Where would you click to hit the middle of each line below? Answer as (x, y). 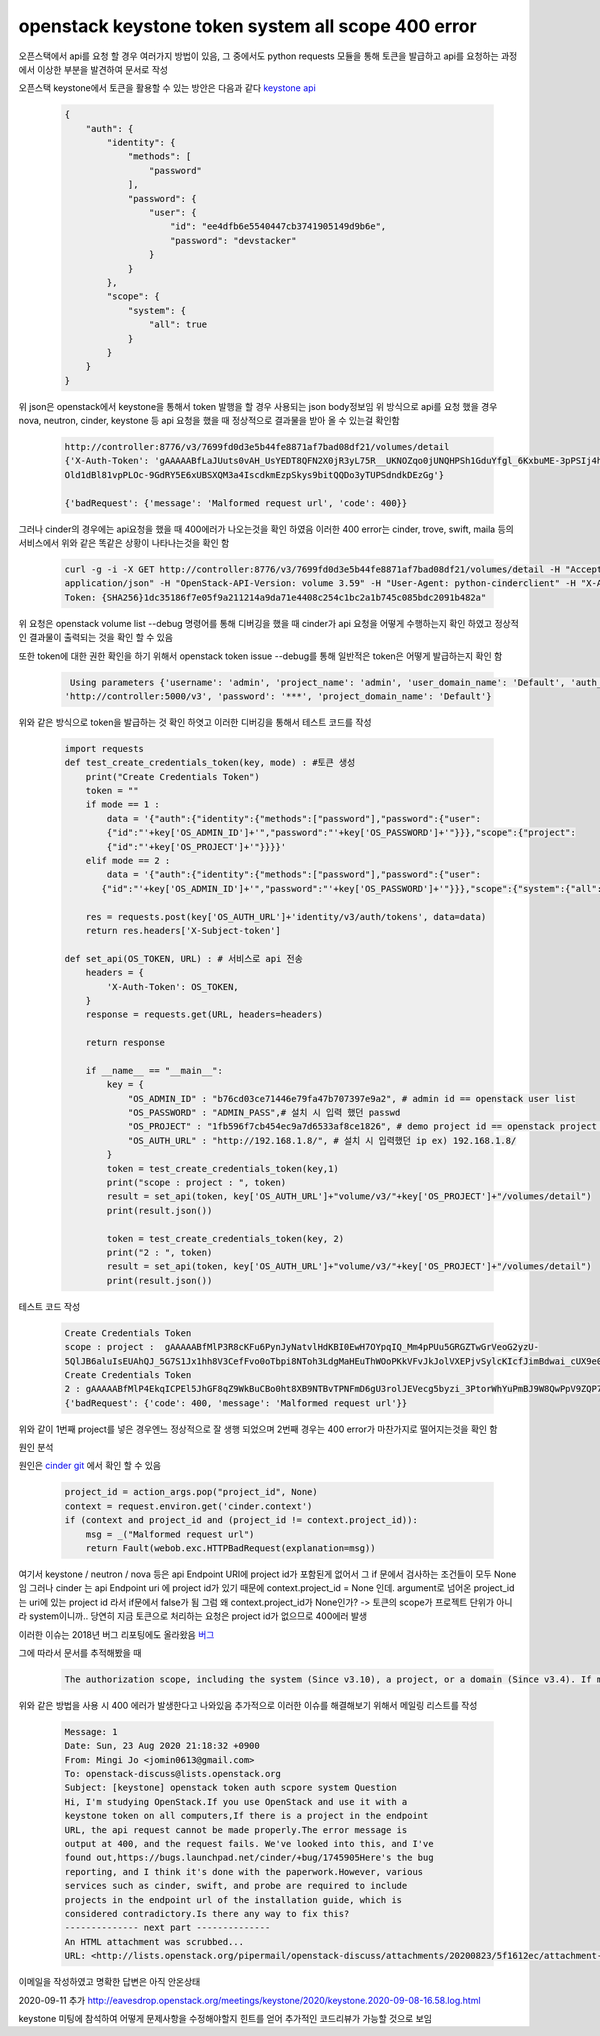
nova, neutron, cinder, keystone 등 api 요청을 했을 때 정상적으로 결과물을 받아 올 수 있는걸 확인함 (209, 421)
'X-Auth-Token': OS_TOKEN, (172, 986)
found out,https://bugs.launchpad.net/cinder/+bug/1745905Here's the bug (249, 1858)
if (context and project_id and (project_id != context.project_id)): (241, 1520)
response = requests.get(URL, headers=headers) (204, 1014)
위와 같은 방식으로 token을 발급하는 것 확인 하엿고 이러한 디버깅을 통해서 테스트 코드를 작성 (195, 722)
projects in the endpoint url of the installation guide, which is (233, 1899)
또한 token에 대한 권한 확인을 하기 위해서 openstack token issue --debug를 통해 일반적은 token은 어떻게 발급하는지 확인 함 (260, 656)
